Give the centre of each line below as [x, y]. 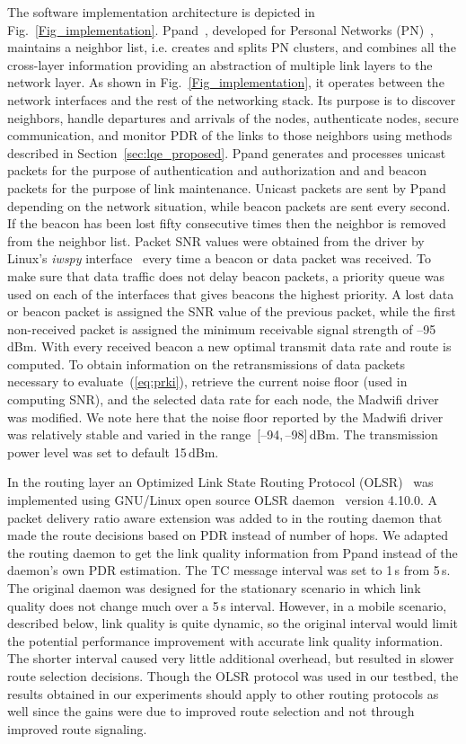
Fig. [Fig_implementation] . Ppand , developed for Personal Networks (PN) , [221, 29]
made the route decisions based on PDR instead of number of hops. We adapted [228, 535]
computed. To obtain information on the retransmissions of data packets [207, 363]
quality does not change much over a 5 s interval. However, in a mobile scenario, [227, 605]
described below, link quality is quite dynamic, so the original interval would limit [233, 623]
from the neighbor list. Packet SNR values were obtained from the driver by [216, 240]
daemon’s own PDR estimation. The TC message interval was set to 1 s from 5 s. [229, 570]
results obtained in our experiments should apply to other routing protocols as [223, 693]
